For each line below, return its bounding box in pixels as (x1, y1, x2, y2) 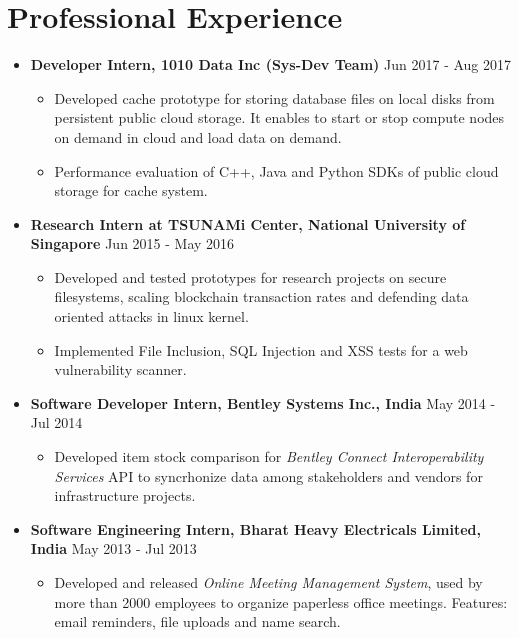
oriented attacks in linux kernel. (54, 306, 249, 327)
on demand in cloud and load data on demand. (54, 126, 342, 147)
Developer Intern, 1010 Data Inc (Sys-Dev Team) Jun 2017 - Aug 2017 (30, 54, 512, 75)
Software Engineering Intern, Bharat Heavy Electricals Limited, (30, 518, 481, 539)
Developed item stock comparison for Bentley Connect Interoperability (54, 446, 484, 467)
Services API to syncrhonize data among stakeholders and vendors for (54, 465, 483, 486)
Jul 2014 (30, 412, 83, 433)
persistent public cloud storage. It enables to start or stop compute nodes (54, 107, 505, 128)
